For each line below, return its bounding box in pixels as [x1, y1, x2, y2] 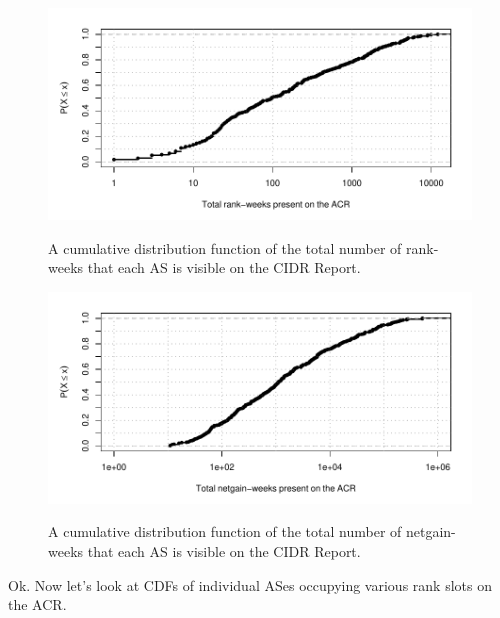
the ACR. [8, 594, 67, 615]
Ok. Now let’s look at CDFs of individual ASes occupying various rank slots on [8, 574, 492, 595]
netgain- [405, 521, 456, 542]
